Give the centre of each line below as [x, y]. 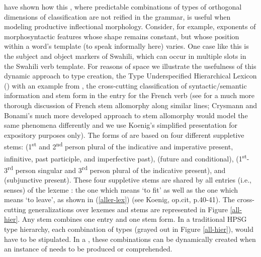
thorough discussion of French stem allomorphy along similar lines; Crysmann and [131, 105]
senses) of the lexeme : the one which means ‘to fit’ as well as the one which [121, 189]
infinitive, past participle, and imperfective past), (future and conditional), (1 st [125, 157]
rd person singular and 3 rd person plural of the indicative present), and [117, 169]
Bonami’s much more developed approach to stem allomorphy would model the [126, 115]
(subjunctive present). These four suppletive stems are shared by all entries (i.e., [128, 180]
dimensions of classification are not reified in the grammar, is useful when [117, 16]
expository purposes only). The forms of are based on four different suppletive [124, 135]
